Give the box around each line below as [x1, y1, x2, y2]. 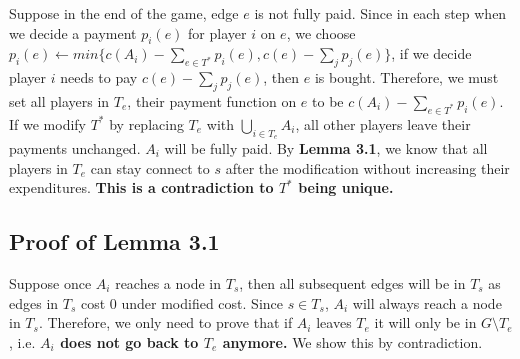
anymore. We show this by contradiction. [222, 331, 483, 352]
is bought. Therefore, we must [314, 67, 499, 88]
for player [188, 22, 247, 43]
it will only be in [374, 312, 477, 333]
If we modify [9, 113, 86, 134]
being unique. [298, 177, 394, 198]
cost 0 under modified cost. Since [80, 292, 283, 313]
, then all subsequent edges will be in [239, 272, 466, 293]
